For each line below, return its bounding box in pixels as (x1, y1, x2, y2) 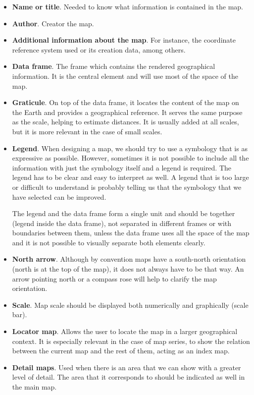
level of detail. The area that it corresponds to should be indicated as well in (12, 372, 245, 382)
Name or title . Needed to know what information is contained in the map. (12, 1, 243, 11)
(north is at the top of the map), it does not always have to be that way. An (12, 264, 244, 274)
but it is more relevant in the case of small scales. (12, 126, 162, 136)
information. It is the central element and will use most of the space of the (12, 70, 238, 81)
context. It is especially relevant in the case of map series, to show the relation (12, 336, 250, 346)
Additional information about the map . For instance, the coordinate (12, 35, 236, 45)
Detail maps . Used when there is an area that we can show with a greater (12, 362, 241, 372)
